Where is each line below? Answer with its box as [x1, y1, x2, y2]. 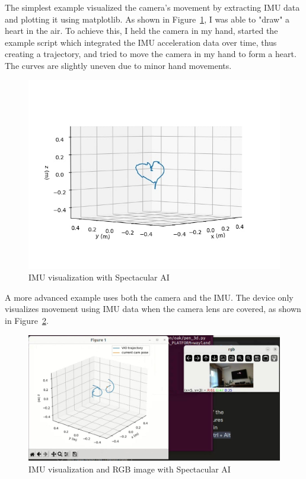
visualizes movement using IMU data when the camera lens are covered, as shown [5, 302, 301, 315]
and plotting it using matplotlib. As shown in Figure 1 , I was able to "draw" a [5, 12, 290, 25]
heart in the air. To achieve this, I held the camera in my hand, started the [5, 24, 278, 37]
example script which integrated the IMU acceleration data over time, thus [5, 36, 277, 48]
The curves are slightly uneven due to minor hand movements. [5, 59, 232, 71]
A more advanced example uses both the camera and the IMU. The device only [5, 291, 294, 303]
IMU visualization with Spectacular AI [28, 271, 170, 283]
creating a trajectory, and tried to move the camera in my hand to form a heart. [5, 48, 297, 60]
